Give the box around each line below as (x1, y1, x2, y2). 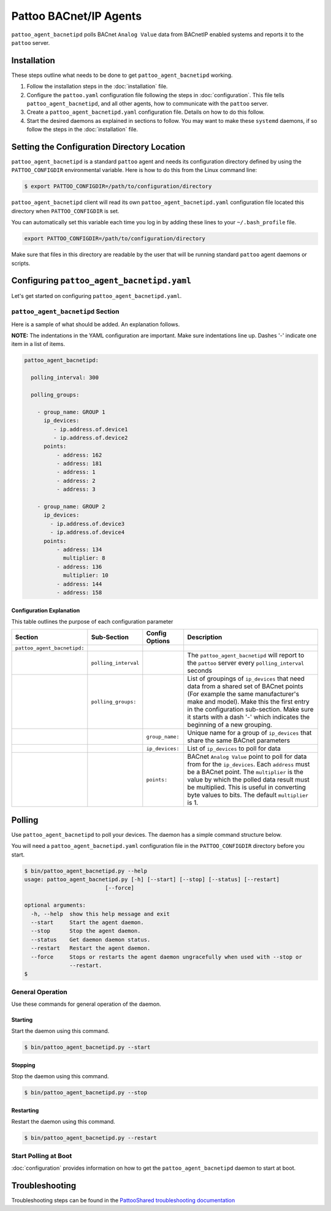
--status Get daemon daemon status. (31, 936, 151, 943)
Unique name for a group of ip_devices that (187, 729, 312, 737)
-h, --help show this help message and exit (31, 910, 170, 917)
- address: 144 (56, 581, 102, 587)
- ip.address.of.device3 (50, 520, 125, 527)
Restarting (11, 1107, 39, 1114)
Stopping (11, 1062, 36, 1068)
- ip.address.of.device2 (53, 434, 128, 441)
